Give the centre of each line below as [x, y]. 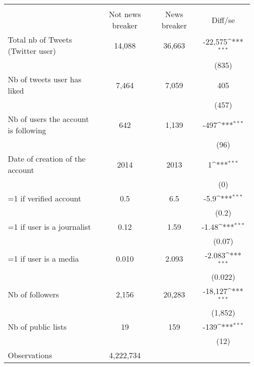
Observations [30, 355]
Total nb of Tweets [40, 39]
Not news [125, 14]
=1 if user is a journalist [50, 227]
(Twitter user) [32, 51]
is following [27, 130]
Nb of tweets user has [45, 79]
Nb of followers [33, 294]
